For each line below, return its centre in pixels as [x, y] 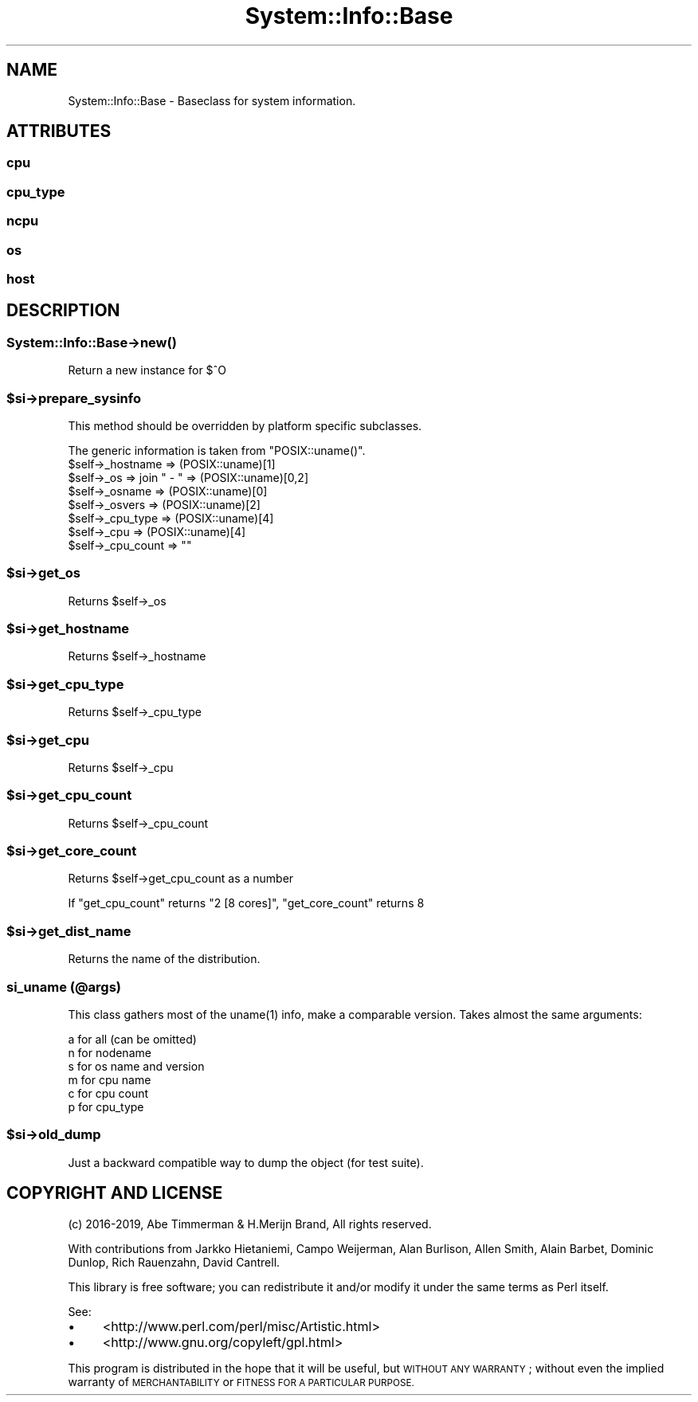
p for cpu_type [106, 1106]
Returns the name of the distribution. [164, 959]
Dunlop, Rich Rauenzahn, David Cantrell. [174, 1262]
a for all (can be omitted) [132, 1039]
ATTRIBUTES [59, 131]
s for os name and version [136, 1066]
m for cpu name [110, 1079]
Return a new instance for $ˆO [147, 370]
